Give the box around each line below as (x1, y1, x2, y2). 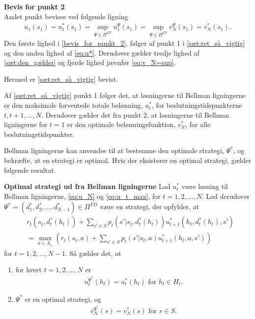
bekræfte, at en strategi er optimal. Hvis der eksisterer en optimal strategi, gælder (4, 155, 252, 165)
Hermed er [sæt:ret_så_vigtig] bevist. (4, 73, 118, 84)
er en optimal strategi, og (25, 293, 101, 304)
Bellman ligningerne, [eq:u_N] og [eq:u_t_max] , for (4, 191, 161, 201)
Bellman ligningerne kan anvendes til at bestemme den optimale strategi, (4, 145, 224, 156)
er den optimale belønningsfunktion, (67, 119, 176, 129)
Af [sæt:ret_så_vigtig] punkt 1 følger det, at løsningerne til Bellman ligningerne (4, 90, 246, 100)
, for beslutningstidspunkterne (151, 100, 242, 110)
